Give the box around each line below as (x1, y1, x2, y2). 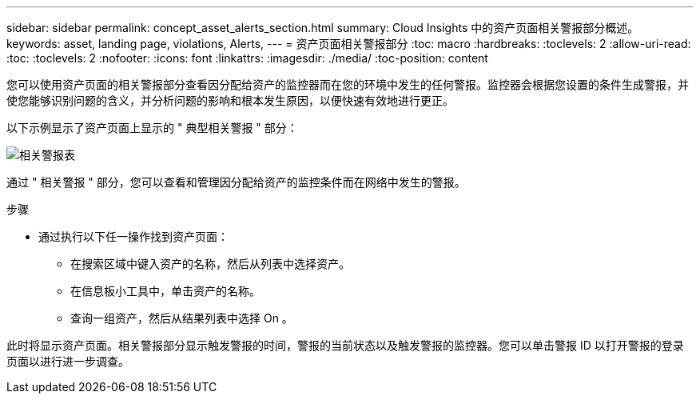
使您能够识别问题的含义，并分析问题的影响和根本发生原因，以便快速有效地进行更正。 (6, 94, 454, 107)
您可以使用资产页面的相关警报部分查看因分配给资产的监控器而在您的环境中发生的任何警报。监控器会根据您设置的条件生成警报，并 (6, 78, 689, 91)
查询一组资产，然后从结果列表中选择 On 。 (70, 311, 293, 325)
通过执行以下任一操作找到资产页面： (38, 230, 229, 243)
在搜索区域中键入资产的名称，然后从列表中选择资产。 (70, 257, 350, 270)
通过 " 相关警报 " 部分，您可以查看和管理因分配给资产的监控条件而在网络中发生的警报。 (6, 175, 466, 189)
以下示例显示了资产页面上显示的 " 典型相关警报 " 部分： (6, 121, 298, 134)
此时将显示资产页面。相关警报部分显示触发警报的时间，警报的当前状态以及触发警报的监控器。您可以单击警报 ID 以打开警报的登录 (6, 338, 684, 352)
